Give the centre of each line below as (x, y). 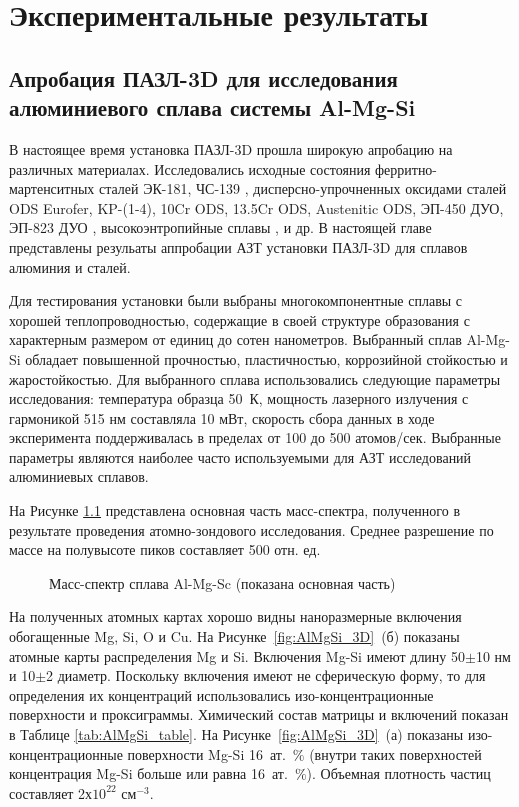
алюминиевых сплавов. (79, 476)
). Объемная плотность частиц (398, 773)
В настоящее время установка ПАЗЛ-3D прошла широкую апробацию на (231, 148)
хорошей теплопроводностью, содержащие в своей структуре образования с (239, 319)
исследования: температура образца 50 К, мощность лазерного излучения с (239, 398)
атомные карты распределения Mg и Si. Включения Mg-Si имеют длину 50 (237, 655)
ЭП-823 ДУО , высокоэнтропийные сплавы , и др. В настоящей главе (220, 227)
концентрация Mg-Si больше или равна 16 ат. (148, 773)
